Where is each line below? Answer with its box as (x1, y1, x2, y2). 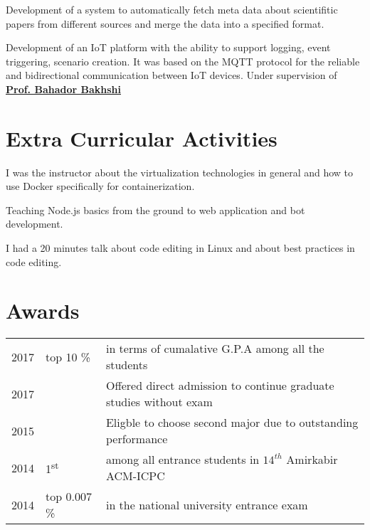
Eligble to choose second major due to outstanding (105, 414, 359, 431)
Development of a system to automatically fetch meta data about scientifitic (6, 2, 338, 16)
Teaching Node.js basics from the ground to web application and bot (6, 202, 305, 217)
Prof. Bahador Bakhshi (6, 81, 121, 96)
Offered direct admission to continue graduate (105, 377, 334, 394)
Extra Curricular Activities (6, 123, 277, 152)
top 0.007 (46, 488, 92, 505)
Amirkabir (286, 451, 338, 468)
